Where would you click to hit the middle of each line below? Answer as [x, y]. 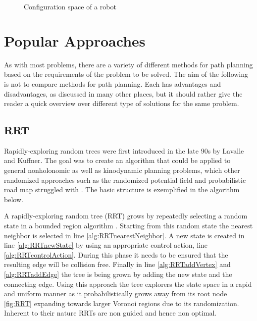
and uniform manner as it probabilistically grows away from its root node [116, 294]
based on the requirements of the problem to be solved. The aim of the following [126, 74]
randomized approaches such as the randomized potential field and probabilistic [125, 180]
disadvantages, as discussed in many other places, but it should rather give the [123, 93]
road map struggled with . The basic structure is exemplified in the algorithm [122, 189]
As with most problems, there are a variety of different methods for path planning [128, 64]
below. [14, 199]
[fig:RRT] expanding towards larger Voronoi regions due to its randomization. [122, 303]
